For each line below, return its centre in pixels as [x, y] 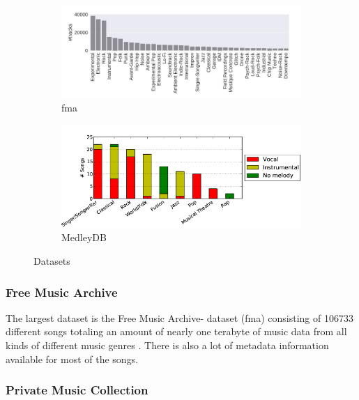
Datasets [52, 261]
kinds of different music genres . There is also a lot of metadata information [167, 345]
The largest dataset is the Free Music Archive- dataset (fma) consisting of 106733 [179, 317]
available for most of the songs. [72, 359]
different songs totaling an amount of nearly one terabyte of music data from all [176, 331]
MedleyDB [84, 237]
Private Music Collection [77, 390]
